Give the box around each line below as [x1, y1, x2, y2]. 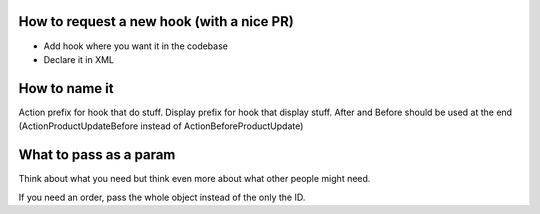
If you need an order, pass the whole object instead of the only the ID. [18, 191, 306, 203]
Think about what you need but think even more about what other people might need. [18, 173, 371, 185]
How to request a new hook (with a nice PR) [18, 13, 294, 30]
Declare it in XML [43, 53, 115, 65]
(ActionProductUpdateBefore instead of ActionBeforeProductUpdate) [18, 120, 304, 132]
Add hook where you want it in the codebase [43, 40, 229, 52]
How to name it [18, 80, 114, 97]
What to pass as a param [18, 146, 176, 164]
